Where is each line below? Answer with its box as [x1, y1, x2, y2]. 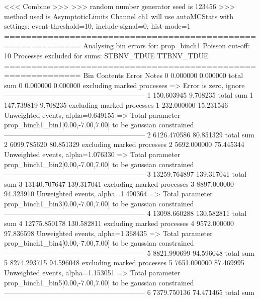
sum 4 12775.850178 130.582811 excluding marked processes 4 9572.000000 [4, 218, 234, 229]
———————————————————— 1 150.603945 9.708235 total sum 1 [4, 90, 253, 100]
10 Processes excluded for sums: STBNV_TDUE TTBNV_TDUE [4, 50, 209, 60]
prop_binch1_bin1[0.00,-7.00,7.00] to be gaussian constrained [4, 119, 194, 130]
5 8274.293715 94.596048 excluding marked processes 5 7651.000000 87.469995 [4, 257, 244, 268]
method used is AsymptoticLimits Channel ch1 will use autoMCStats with [4, 11, 234, 21]
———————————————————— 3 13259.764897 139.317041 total [4, 169, 247, 179]
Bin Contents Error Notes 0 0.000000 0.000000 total [83, 70, 243, 81]
